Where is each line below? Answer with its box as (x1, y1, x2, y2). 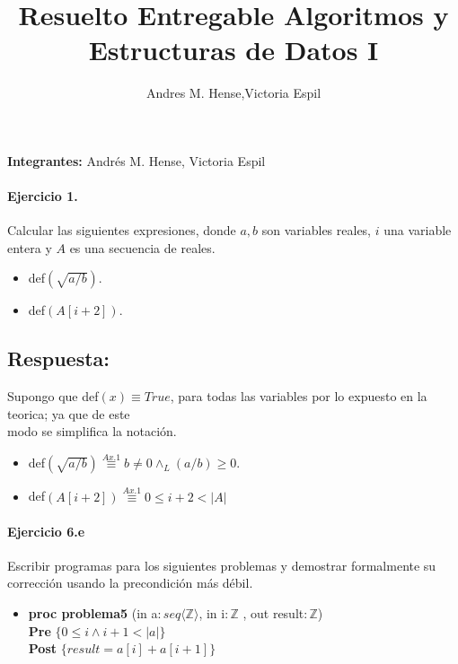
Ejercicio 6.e (7, 521, 85, 540)
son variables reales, (261, 221, 372, 240)
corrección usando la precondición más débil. (7, 573, 253, 592)
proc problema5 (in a (28, 604, 158, 623)
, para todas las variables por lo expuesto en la (170, 387, 427, 406)
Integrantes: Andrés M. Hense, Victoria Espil (7, 151, 266, 170)
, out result (242, 604, 304, 623)
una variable (383, 221, 452, 240)
